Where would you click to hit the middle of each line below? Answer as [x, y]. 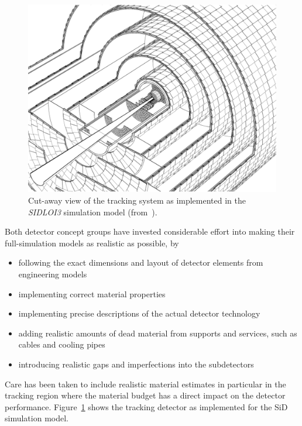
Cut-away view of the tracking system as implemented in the [137, 200]
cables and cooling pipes [62, 344]
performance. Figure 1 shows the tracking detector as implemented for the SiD [146, 406]
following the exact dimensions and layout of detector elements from [141, 262]
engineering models [53, 274]
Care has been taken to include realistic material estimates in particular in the [145, 384]
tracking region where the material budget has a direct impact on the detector [145, 395]
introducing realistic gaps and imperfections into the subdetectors [136, 364]
